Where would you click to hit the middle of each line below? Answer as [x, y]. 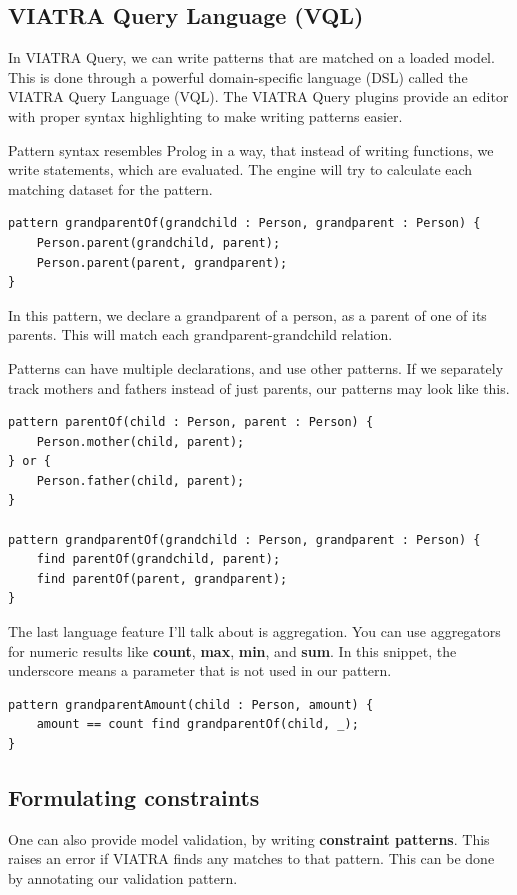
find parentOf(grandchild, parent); [158, 559]
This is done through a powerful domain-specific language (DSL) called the [238, 76]
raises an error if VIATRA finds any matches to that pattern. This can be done [251, 858]
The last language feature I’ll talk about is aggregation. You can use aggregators [254, 631]
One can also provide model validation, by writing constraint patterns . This [249, 838]
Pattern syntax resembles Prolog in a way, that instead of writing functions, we [251, 149]
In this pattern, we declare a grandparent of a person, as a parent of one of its [247, 314]
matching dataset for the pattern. [110, 188]
